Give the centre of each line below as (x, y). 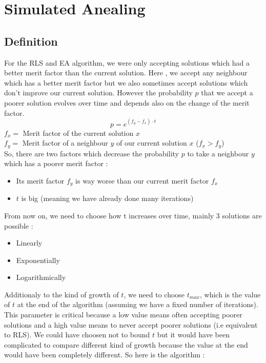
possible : (19, 225)
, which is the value (230, 294)
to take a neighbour (218, 153)
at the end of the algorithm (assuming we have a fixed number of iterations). (138, 304)
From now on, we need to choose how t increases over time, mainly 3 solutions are (133, 215)
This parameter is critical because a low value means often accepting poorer (123, 315)
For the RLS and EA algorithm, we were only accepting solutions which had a (127, 62)
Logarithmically (41, 277)
